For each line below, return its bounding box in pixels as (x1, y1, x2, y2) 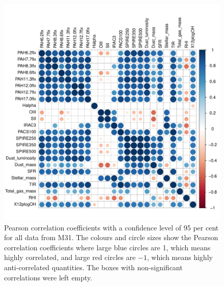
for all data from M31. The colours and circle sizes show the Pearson (4, 232, 218, 243)
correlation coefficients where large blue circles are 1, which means (4, 242, 211, 252)
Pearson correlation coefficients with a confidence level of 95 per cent (4, 222, 219, 232)
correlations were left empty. (4, 272, 93, 282)
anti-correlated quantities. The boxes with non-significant (4, 262, 183, 272)
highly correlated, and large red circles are (4, 252, 136, 263)
